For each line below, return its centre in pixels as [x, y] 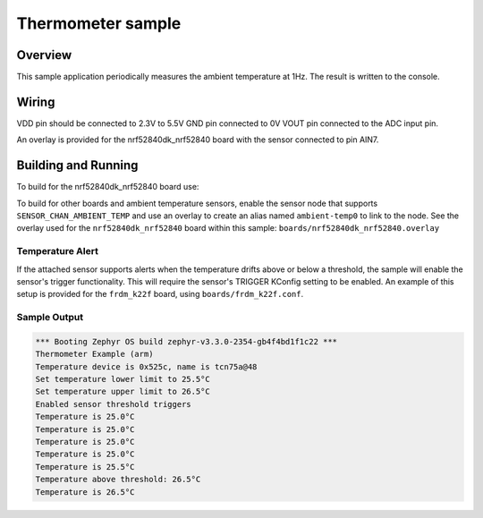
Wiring [36, 102]
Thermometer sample [99, 23]
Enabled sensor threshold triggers [113, 404]
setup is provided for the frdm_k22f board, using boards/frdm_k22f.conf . [160, 294]
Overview [44, 55]
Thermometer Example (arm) [94, 354]
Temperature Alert [57, 251]
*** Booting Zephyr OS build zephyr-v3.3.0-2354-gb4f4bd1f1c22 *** [186, 341]
